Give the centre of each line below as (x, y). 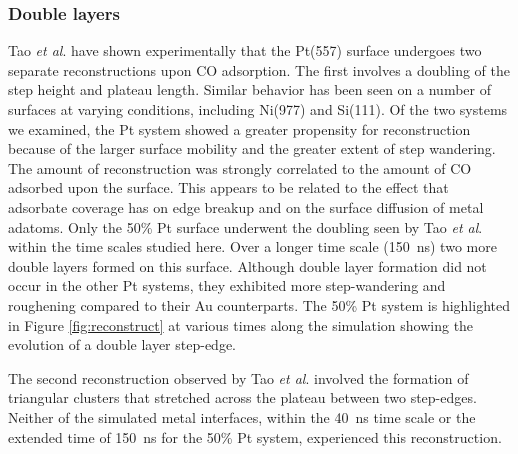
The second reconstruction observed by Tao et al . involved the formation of (238, 377)
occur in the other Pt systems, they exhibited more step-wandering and (227, 285)
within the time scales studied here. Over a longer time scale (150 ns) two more (252, 246)
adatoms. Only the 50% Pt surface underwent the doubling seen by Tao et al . (245, 226)
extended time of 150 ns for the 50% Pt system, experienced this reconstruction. (255, 436)
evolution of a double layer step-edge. (122, 344)
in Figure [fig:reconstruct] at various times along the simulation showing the (241, 324)
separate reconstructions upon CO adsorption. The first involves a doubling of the (259, 69)
